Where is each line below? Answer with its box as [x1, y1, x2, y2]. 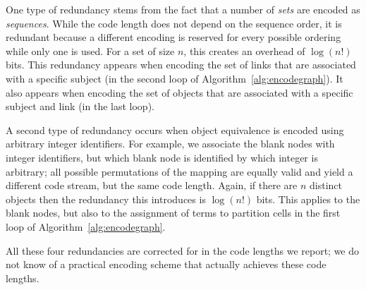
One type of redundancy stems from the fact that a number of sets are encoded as [6, 2, 360, 16]
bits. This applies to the [256, 191, 360, 206]
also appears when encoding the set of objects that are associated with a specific [6, 85, 353, 99]
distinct [310, 178, 342, 193]
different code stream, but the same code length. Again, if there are [6, 178, 298, 193]
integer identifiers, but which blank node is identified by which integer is [6, 150, 318, 164]
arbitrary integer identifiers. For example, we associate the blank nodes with [6, 136, 335, 151]
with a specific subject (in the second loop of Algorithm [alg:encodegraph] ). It [6, 71, 343, 85]
